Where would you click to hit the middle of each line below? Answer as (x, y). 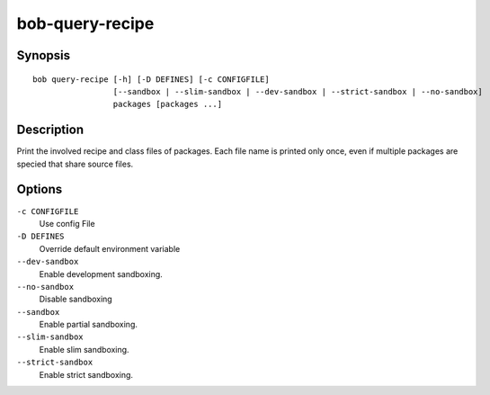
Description (50, 130)
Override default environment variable (110, 248)
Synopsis (44, 55)
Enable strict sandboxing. (86, 374)
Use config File (67, 223)
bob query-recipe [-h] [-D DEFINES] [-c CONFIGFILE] (151, 79)
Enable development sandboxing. (101, 274)
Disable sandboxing (76, 299)
